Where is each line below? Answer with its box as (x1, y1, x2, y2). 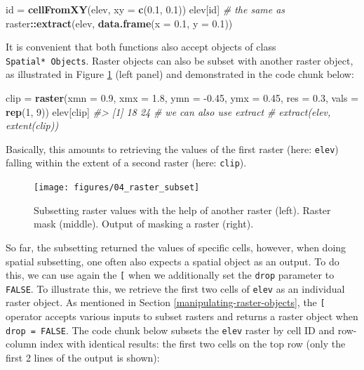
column (6, 336, 37, 351)
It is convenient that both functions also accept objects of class (6, 39, 276, 54)
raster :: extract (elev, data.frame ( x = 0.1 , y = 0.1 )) (6, 15, 233, 30)
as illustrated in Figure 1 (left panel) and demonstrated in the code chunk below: (6, 67, 354, 81)
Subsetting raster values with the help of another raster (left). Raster (34, 202, 331, 217)
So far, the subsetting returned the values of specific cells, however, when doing (6, 239, 346, 254)
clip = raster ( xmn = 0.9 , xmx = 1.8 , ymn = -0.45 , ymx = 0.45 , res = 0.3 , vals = (6, 91, 359, 105)
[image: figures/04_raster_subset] (34, 183, 200, 193)
